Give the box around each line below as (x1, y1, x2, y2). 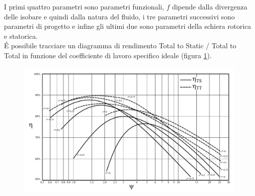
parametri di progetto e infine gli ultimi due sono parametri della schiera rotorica (4, 21, 252, 31)
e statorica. (4, 30, 38, 41)
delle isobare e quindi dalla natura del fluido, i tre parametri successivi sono (4, 11, 235, 21)
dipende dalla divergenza (172, 1, 248, 11)
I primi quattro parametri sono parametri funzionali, (4, 1, 164, 11)
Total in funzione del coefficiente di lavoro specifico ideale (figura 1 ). (4, 50, 212, 60)
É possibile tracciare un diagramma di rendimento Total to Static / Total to (4, 40, 237, 51)
